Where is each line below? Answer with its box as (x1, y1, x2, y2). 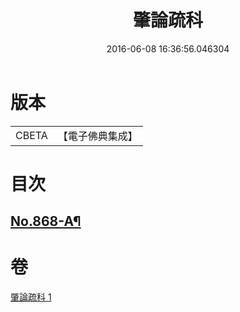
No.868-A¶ (10, 213, 82, 230)
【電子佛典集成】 (57, 129, 138, 143)
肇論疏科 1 (10, 291, 52, 303)
